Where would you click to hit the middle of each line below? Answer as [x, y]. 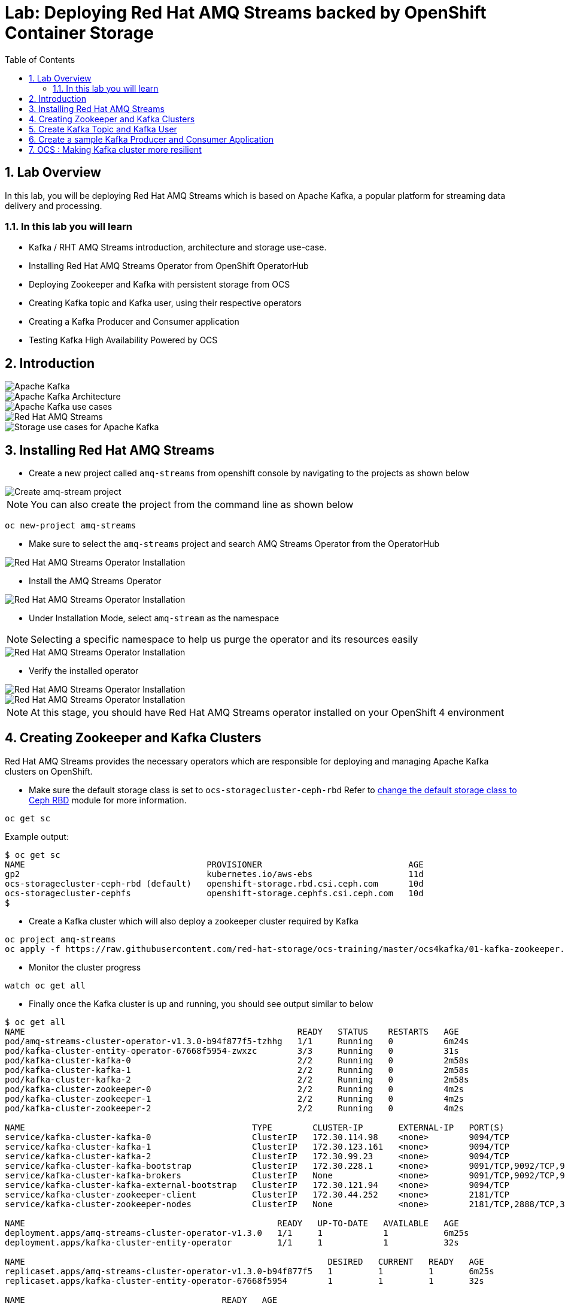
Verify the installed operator [84, 671]
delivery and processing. [54, 205]
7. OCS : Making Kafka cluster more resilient [115, 149]
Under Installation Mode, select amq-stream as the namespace [154, 618]
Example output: [37, 836]
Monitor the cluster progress [85, 967]
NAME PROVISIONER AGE [214, 864]
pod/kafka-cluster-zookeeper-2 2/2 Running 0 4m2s [235, 1108]
